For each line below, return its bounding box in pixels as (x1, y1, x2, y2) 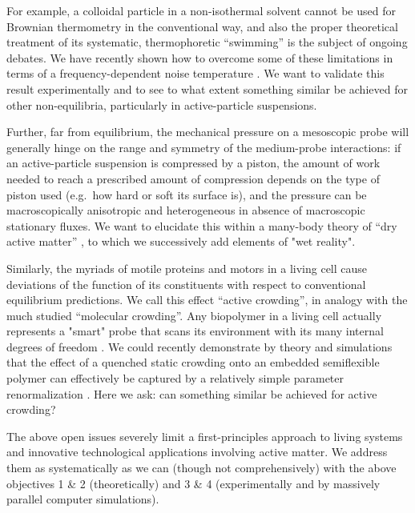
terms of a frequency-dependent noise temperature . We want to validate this (6, 65, 385, 82)
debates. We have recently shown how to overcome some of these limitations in (6, 49, 393, 66)
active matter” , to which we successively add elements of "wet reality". (6, 233, 356, 250)
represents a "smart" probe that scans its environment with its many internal (6, 323, 384, 339)
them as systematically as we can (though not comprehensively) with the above (6, 459, 397, 476)
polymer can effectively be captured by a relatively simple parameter (6, 370, 344, 387)
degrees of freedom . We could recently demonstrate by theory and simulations (6, 338, 393, 355)
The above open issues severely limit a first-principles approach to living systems (6, 427, 403, 444)
